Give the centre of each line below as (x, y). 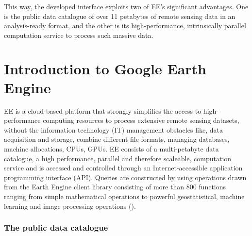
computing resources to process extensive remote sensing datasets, (141, 120)
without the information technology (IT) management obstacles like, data (113, 129)
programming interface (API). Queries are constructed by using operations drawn (125, 177)
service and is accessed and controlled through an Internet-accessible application (123, 168)
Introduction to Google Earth (105, 68)
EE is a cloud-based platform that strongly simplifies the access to (103, 110)
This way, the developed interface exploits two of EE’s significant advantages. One (126, 6)
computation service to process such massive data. (79, 35)
